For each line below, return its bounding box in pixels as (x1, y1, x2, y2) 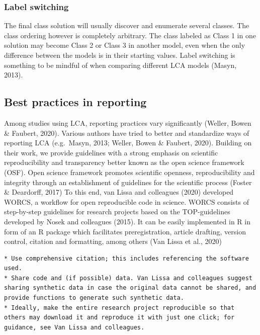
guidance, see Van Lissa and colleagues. (4, 323, 145, 331)
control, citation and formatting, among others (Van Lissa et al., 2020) (4, 236, 222, 246)
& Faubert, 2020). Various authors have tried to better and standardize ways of (4, 127, 249, 138)
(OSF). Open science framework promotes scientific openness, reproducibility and (4, 166, 255, 177)
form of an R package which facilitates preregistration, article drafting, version (4, 226, 246, 236)
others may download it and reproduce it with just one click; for (4, 314, 235, 321)
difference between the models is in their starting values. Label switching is (4, 50, 235, 60)
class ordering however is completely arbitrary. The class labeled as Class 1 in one (4, 30, 256, 40)
